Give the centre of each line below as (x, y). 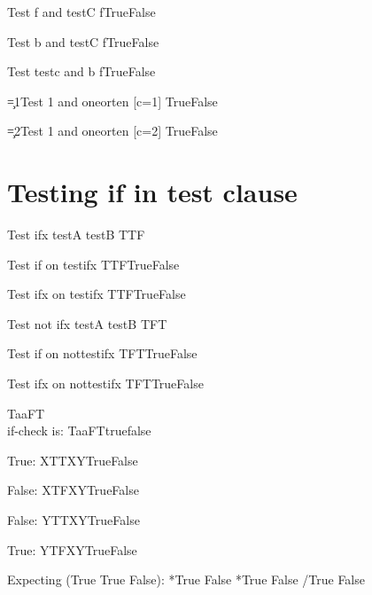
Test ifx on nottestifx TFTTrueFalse (105, 384)
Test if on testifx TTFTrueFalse (93, 264)
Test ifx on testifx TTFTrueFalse (97, 294)
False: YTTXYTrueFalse (74, 520)
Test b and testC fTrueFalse (83, 41)
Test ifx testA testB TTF (76, 235)
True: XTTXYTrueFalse (73, 460)
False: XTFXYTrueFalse (73, 490)
